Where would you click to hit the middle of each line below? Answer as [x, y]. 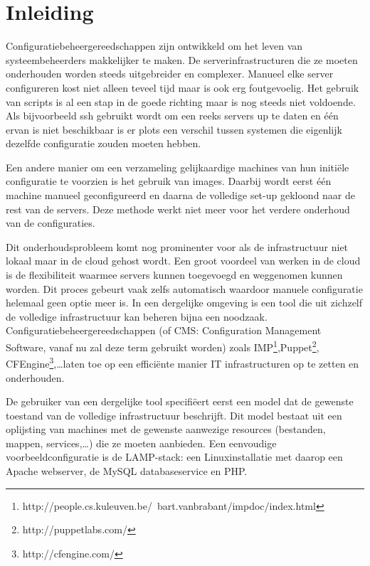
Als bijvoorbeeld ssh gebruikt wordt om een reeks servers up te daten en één [172, 116]
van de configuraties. [51, 223]
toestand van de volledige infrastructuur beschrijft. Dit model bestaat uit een [174, 415]
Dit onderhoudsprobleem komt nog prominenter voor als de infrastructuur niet [177, 246]
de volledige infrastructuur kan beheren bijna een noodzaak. [137, 316]
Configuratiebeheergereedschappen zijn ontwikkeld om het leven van [154, 46]
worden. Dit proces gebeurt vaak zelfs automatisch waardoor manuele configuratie [184, 288]
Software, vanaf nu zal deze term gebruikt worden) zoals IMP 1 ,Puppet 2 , [163, 346]
